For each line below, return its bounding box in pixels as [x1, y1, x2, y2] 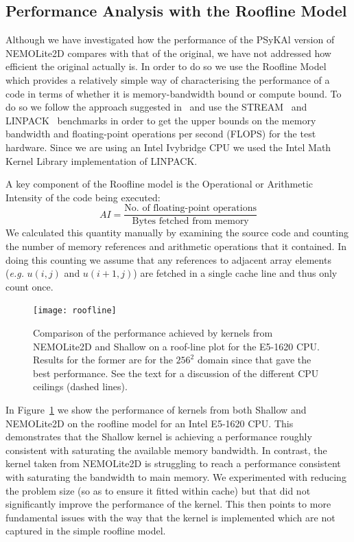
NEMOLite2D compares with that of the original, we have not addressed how [5, 45, 331, 60]
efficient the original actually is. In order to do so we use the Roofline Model [5, 59, 327, 74]
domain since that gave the [197, 352, 311, 367]
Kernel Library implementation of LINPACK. [5, 153, 198, 168]
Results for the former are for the [33, 352, 173, 367]
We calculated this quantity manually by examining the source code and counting [5, 225, 349, 240]
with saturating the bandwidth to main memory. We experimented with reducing [5, 469, 346, 484]
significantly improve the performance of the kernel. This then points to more [5, 497, 331, 511]
